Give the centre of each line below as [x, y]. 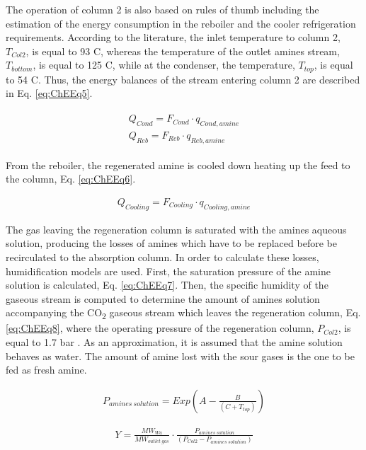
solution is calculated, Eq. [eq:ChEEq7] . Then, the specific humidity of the [167, 285]
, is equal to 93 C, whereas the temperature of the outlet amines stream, [183, 51]
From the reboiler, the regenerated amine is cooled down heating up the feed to [178, 165]
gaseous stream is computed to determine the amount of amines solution [163, 298]
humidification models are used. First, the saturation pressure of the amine [168, 271]
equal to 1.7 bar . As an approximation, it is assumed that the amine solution [174, 342]
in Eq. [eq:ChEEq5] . [49, 93]
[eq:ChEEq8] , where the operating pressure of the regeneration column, [160, 328]
